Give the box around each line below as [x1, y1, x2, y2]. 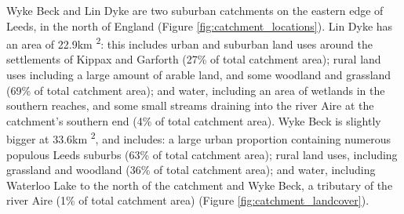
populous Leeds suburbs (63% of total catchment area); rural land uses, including [6, 146, 398, 162]
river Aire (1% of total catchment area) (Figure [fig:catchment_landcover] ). [6, 192, 369, 209]
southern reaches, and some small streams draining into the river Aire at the [6, 97, 374, 114]
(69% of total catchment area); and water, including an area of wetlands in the [6, 82, 385, 98]
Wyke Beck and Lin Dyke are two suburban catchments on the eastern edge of [6, 2, 384, 18]
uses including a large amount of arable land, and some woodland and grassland [6, 67, 391, 83]
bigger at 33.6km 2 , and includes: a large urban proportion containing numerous [6, 129, 391, 147]
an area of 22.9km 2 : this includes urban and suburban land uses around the [6, 34, 373, 52]
